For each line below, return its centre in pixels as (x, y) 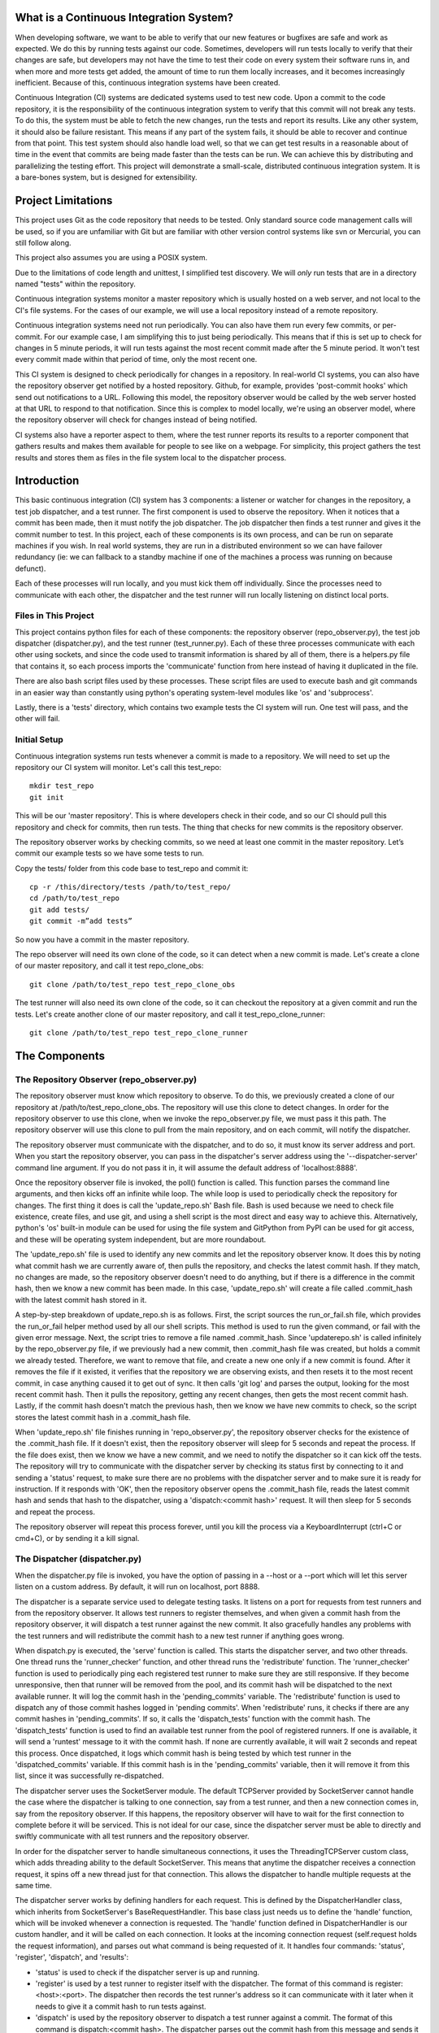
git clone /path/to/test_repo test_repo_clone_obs (133, 984)
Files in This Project (55, 616)
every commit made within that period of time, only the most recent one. (136, 359)
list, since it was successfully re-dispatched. (89, 1776)
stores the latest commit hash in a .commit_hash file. (103, 1417)
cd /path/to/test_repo (75, 898)
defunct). (30, 568)
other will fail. (37, 719)
